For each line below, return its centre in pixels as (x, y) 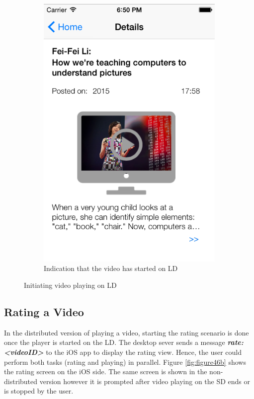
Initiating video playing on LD (70, 285)
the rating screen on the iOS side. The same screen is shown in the (106, 371)
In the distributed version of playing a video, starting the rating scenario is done (127, 332)
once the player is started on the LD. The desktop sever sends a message (115, 342)
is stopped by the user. (39, 391)
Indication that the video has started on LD (111, 268)
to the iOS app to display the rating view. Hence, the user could (144, 352)
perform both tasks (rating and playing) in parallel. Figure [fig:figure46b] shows (125, 362)
